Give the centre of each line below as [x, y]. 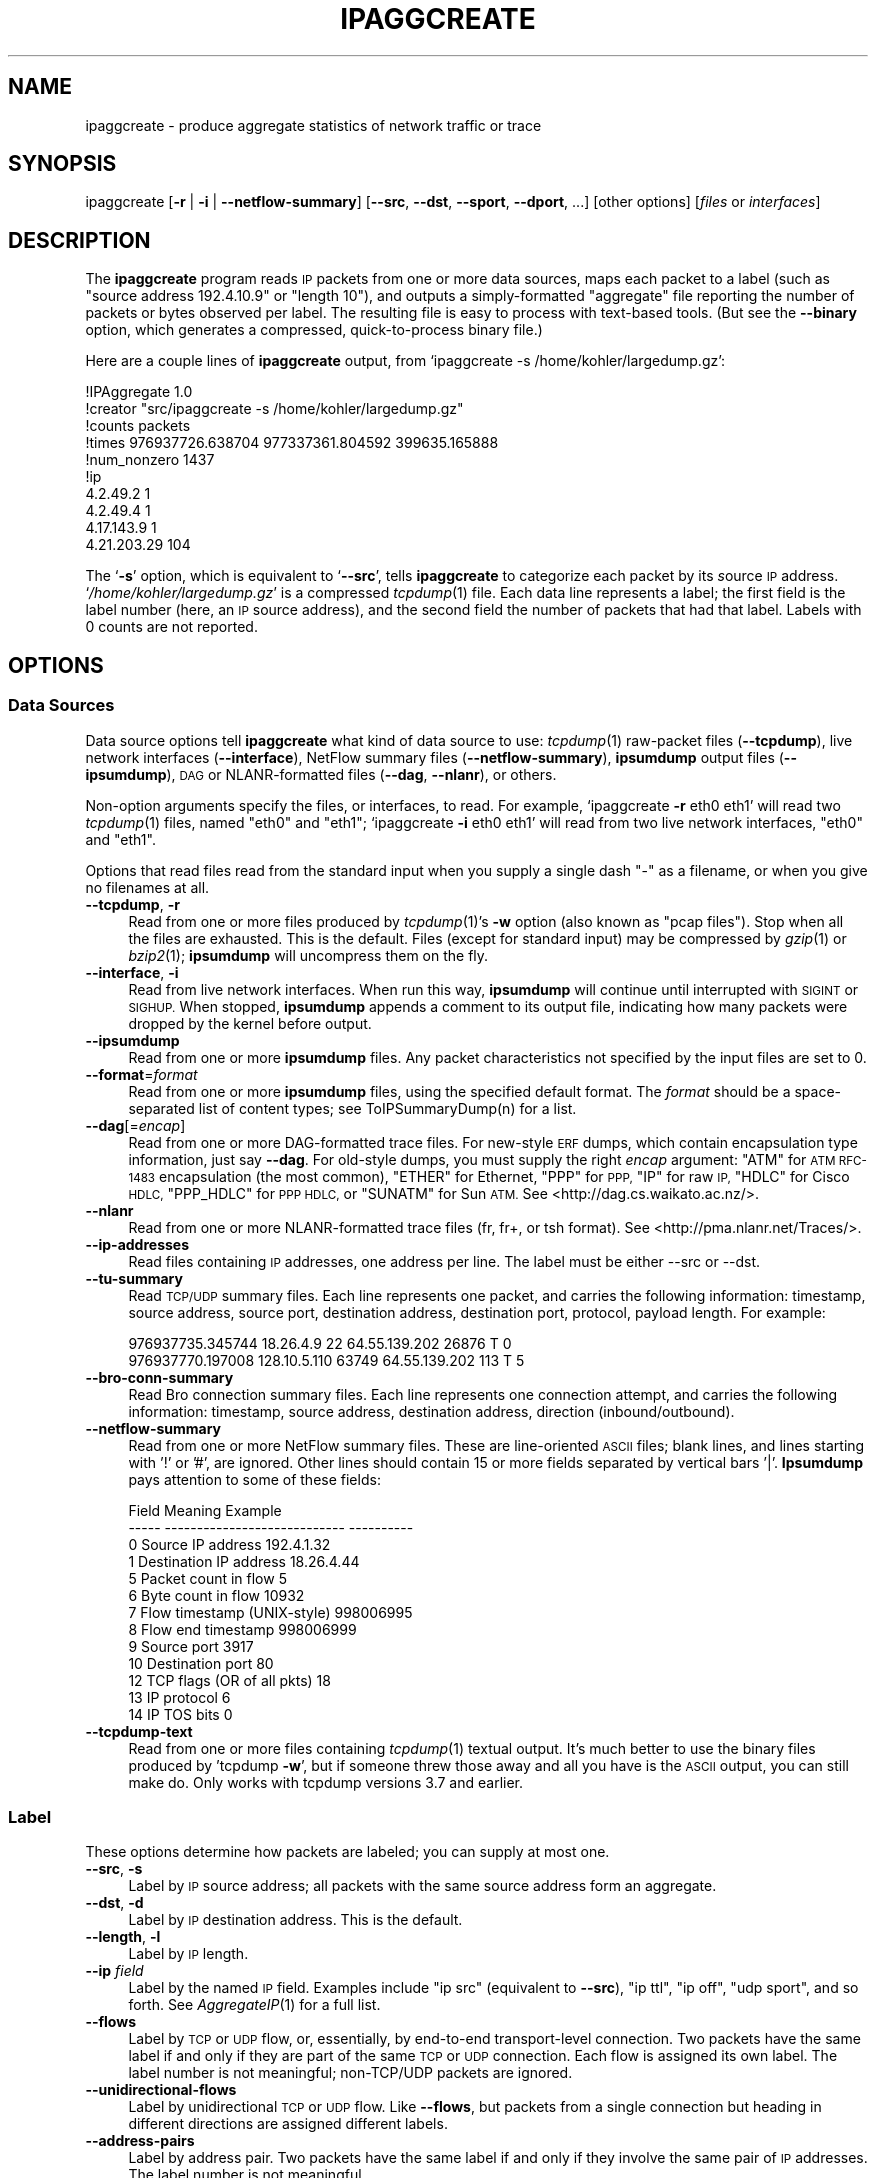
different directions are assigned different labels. [288, 2124]
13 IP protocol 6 [179, 1697]
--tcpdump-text [139, 1731]
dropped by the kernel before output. [250, 1023]
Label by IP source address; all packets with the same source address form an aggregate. [422, 1886]
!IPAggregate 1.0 [139, 392]
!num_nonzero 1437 [150, 460]
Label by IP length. [188, 1954]
